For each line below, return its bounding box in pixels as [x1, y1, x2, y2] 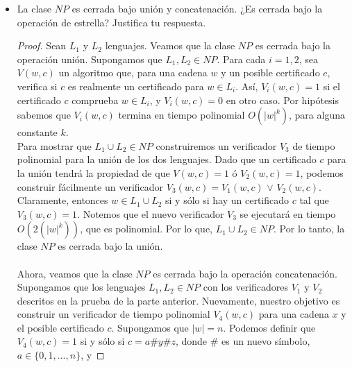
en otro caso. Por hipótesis [226, 92, 340, 107]
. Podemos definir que [223, 320, 316, 334]
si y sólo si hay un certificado [165, 193, 290, 207]
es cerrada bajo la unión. [58, 239, 163, 253]
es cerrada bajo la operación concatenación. [153, 266, 338, 280]
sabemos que [17, 108, 71, 122]
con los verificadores [203, 280, 289, 294]
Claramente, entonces [17, 193, 108, 207]
